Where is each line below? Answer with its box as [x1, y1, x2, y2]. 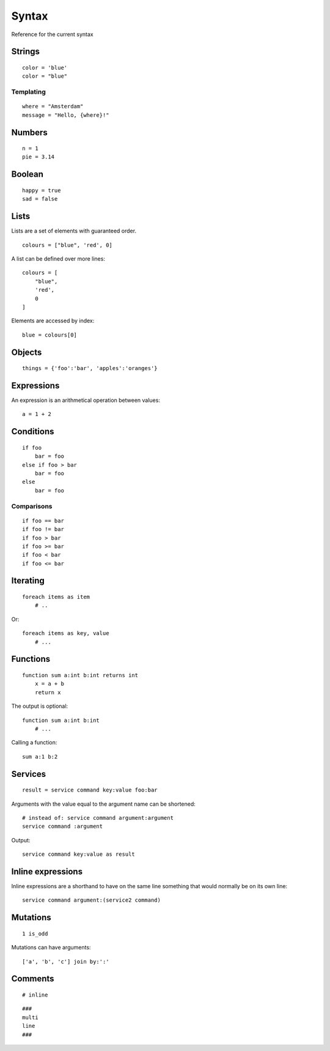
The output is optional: [11, 702, 68, 710]
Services [11, 768, 46, 779]
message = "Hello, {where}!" [22, 111, 109, 119]
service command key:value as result [22, 851, 136, 858]
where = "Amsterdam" [22, 103, 84, 110]
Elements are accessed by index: [11, 317, 95, 324]
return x [34, 689, 61, 696]
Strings [11, 46, 40, 57]
